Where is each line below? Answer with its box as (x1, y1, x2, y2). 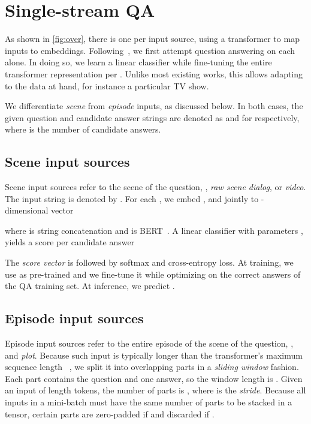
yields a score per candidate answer (5, 236, 135, 248)
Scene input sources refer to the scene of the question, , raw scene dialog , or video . (5, 181, 306, 193)
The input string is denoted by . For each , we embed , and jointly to (5, 192, 259, 205)
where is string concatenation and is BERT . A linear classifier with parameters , (5, 224, 303, 236)
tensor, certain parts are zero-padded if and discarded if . (5, 407, 215, 420)
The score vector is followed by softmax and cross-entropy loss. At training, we (5, 256, 294, 269)
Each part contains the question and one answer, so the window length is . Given (5, 372, 303, 384)
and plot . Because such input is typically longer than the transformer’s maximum (5, 348, 303, 361)
